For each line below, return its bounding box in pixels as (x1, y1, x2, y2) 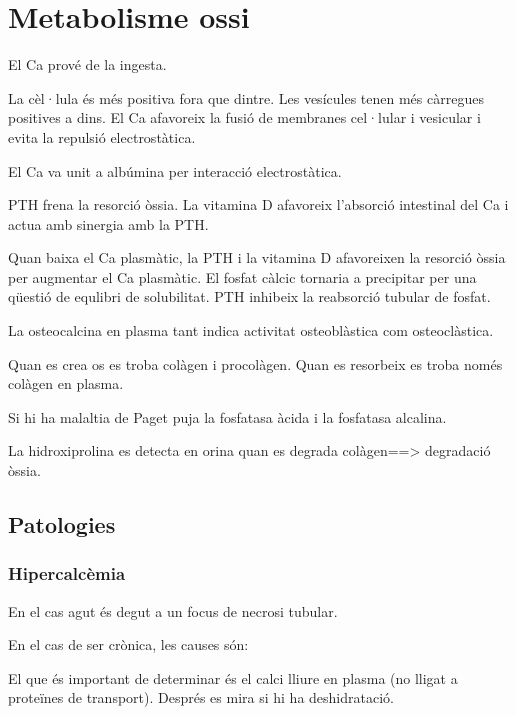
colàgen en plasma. (8, 373, 124, 394)
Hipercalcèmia (8, 561, 126, 586)
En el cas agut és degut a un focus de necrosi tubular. (8, 600, 338, 621)
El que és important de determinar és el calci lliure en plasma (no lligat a (8, 667, 458, 688)
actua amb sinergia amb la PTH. (8, 213, 209, 234)
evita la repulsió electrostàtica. (8, 126, 196, 147)
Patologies (8, 509, 116, 540)
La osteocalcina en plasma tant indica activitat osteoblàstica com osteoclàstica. (8, 320, 494, 341)
